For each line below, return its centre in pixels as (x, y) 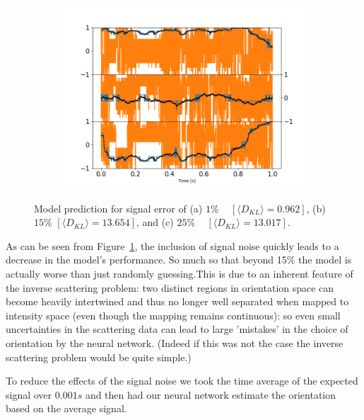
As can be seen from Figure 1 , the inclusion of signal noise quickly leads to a (172, 245)
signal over (29, 394)
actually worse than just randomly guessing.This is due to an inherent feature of (180, 273)
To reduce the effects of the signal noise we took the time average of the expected (182, 381)
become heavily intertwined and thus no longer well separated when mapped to (177, 301)
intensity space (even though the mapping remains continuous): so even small (173, 315)
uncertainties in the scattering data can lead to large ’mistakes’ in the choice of (177, 329)
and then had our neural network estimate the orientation (211, 394)
